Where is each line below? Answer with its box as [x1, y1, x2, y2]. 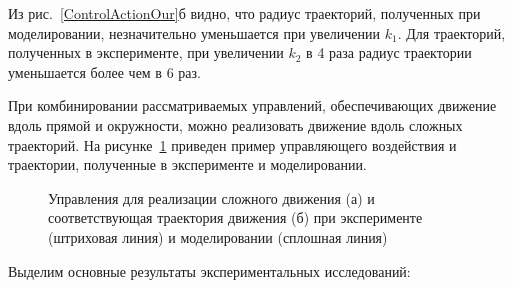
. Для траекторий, [397, 22, 506, 43]
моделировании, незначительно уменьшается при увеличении [8, 22, 381, 43]
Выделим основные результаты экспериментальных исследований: [8, 260, 411, 281]
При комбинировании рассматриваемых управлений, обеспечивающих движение [8, 95, 497, 116]
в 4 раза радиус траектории [306, 42, 472, 63]
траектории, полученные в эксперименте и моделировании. [8, 154, 367, 175]
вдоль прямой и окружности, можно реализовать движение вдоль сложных [8, 114, 463, 135]
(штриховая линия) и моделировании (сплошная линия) [48, 226, 388, 247]
